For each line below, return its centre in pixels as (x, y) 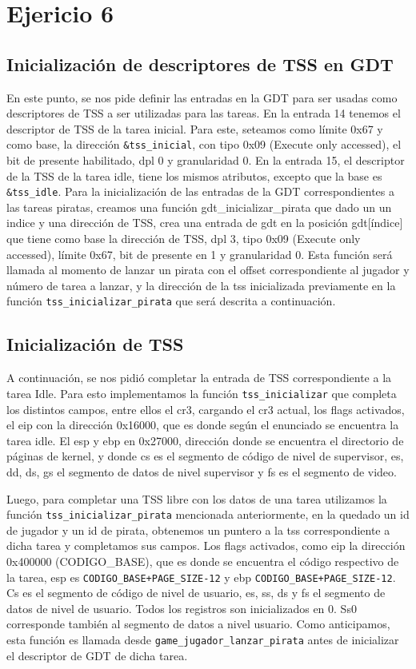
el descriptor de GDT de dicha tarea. (97, 655)
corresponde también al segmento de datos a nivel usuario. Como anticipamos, (198, 624)
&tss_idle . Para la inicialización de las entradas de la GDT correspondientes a (200, 191)
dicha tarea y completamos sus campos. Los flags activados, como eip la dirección (206, 546)
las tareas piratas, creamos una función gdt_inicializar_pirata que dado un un (199, 207)
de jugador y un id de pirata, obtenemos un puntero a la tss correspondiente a (198, 530)
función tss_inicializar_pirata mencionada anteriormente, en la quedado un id (208, 514)
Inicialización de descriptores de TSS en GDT (200, 64)
